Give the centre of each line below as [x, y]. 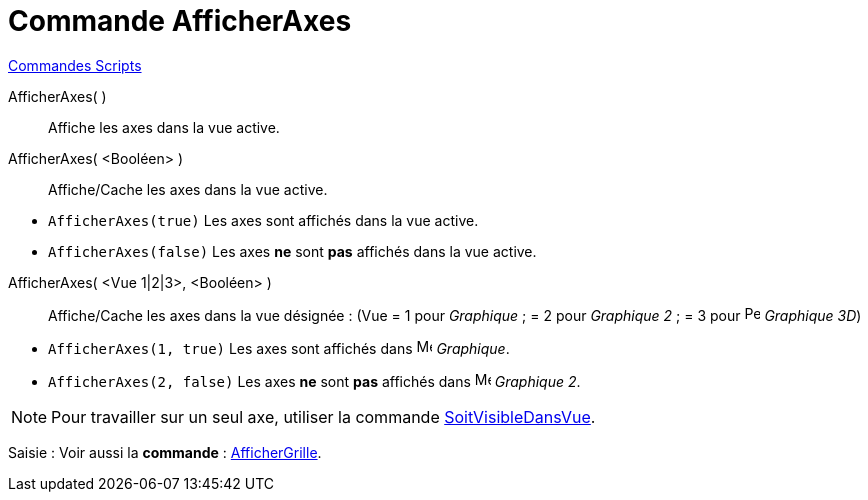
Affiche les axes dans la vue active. [164, 127]
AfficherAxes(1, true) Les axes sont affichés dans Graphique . [279, 348]
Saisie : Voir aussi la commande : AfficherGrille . [165, 452]
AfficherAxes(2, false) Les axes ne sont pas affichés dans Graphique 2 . [314, 381]
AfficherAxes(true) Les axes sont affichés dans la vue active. [263, 220]
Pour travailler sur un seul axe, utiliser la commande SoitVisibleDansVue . [323, 416]
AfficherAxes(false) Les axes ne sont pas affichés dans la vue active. [292, 251]
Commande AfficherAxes [180, 21]
